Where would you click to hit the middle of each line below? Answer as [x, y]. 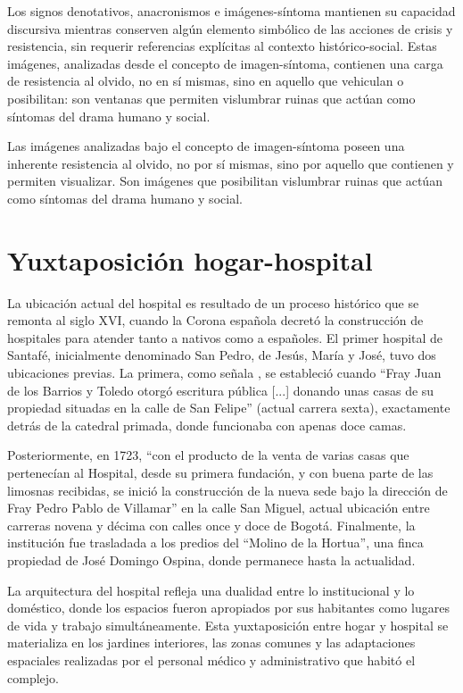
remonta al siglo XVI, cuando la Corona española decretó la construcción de [215, 320]
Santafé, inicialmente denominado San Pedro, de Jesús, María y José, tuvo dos [222, 355]
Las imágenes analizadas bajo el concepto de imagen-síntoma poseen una [206, 146]
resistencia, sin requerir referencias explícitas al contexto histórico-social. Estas [222, 46]
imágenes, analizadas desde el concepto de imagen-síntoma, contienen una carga [225, 63]
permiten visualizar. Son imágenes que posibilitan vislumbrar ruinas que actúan [225, 181]
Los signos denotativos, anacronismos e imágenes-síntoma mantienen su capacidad [231, 11]
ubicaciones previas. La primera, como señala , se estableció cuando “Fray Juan [224, 373]
